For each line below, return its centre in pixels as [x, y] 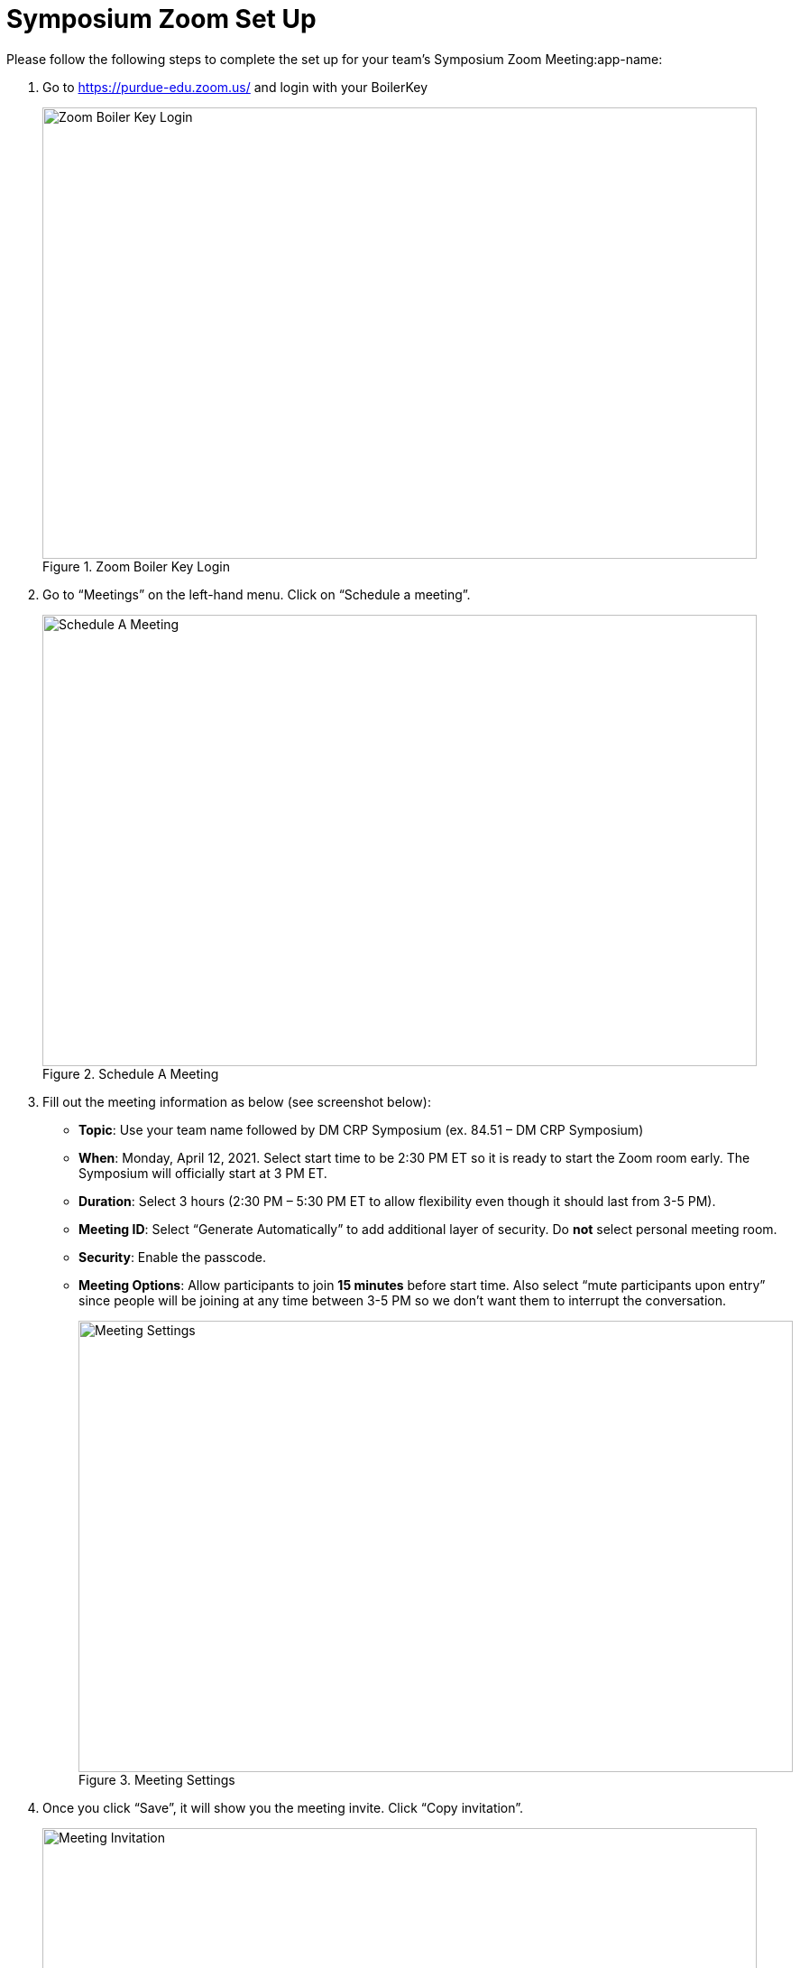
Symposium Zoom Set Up [161, 19]
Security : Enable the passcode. [172, 1257]
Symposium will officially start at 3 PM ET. [203, 1173]
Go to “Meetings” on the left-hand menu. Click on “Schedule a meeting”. [257, 594]
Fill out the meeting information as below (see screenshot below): [237, 1101]
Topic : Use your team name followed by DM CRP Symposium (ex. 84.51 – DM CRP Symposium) [361, 1129]
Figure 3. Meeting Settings [157, 1779]
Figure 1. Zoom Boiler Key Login [136, 566]
